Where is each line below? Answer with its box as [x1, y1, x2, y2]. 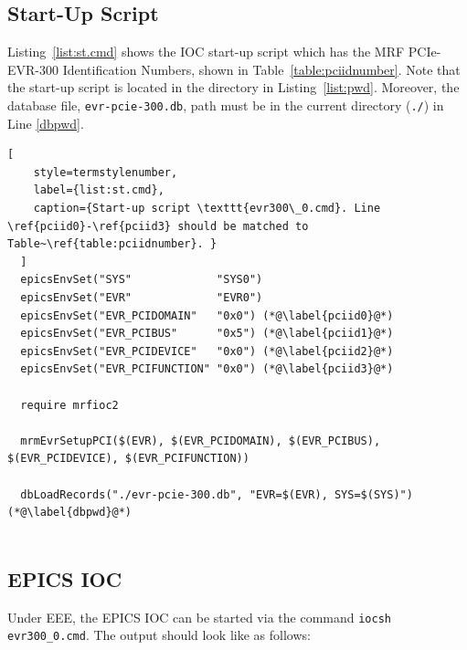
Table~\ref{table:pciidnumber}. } [7, 237, 218, 251]
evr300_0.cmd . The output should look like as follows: [7, 625, 311, 645]
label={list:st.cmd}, [33, 183, 165, 197]
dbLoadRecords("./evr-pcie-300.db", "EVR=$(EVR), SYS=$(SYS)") [20, 487, 413, 501]
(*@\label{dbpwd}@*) [7, 506, 133, 519]
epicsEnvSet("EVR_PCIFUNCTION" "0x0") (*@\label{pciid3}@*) [20, 362, 394, 376]
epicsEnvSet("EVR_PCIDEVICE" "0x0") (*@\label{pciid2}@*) [20, 344, 394, 358]
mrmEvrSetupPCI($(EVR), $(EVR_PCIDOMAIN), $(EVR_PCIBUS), [20, 434, 381, 447]
